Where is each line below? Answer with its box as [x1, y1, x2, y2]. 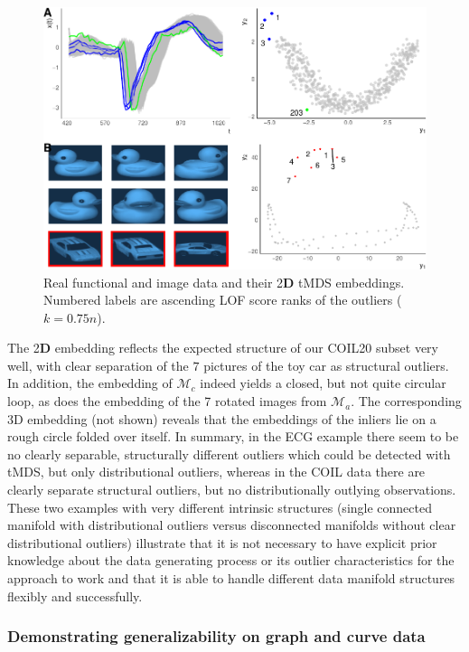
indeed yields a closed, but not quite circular [200, 373, 446, 392]
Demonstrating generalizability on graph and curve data [7, 625, 426, 647]
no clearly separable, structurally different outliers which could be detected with [7, 444, 451, 463]
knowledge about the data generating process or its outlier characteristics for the [7, 551, 455, 570]
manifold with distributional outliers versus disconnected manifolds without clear [7, 515, 456, 534]
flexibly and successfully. [7, 586, 143, 605]
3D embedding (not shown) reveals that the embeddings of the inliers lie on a [7, 409, 436, 428]
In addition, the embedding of [7, 373, 173, 392]
